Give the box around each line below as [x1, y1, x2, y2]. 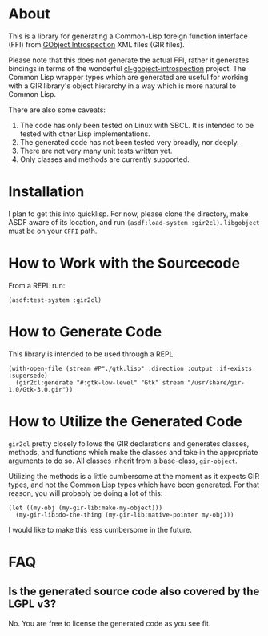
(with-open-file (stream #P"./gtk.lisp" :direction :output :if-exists [8, 364, 252, 372]
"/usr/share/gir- [186, 378, 246, 387]
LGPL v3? [8, 598, 57, 611]
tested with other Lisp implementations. [19, 129, 150, 139]
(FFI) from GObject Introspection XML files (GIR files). [8, 39, 186, 49]
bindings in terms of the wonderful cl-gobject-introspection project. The [8, 63, 246, 73]
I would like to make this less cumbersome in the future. [8, 525, 192, 534]
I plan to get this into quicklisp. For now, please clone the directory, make [8, 209, 249, 219]
